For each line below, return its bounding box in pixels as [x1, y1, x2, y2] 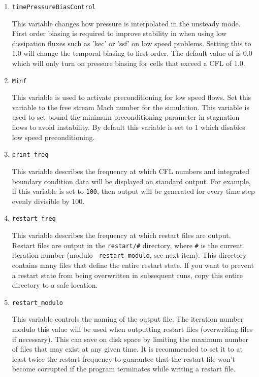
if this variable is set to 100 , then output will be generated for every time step [12, 186, 255, 196]
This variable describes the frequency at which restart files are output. [12, 230, 231, 240]
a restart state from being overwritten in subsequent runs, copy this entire [12, 269, 243, 280]
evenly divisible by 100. [12, 195, 85, 206]
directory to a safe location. [12, 280, 98, 290]
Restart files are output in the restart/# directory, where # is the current [12, 239, 243, 250]
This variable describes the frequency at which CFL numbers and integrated [12, 165, 249, 176]
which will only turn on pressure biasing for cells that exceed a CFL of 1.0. [12, 58, 245, 68]
